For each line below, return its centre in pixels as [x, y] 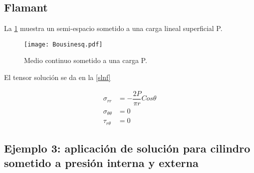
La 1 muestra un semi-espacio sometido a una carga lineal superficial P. [113, 28]
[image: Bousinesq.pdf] [63, 44]
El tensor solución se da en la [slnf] [57, 77]
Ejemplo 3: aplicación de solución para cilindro [127, 148]
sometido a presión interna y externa [101, 163]
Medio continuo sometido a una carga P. [86, 60]
